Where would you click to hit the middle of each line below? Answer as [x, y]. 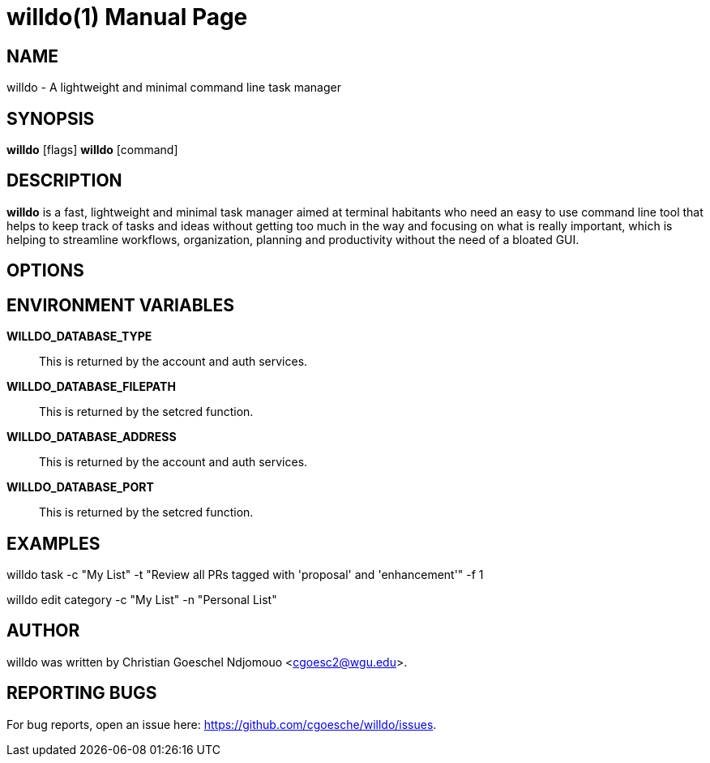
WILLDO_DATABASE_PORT [80, 487]
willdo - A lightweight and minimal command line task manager [174, 88]
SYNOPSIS [51, 118]
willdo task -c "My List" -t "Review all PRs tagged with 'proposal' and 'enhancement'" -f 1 [245, 574]
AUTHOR [43, 631]
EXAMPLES [53, 543]
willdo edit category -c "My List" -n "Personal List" [142, 599]
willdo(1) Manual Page [127, 17]
